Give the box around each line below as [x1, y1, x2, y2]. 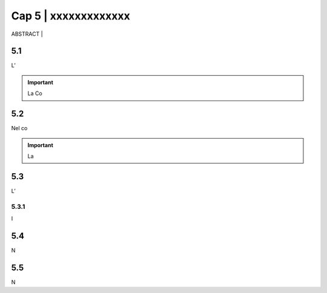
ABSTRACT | [11, 30, 43, 38]
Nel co [11, 125, 28, 132]
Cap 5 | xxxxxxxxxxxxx [11, 9, 130, 22]
